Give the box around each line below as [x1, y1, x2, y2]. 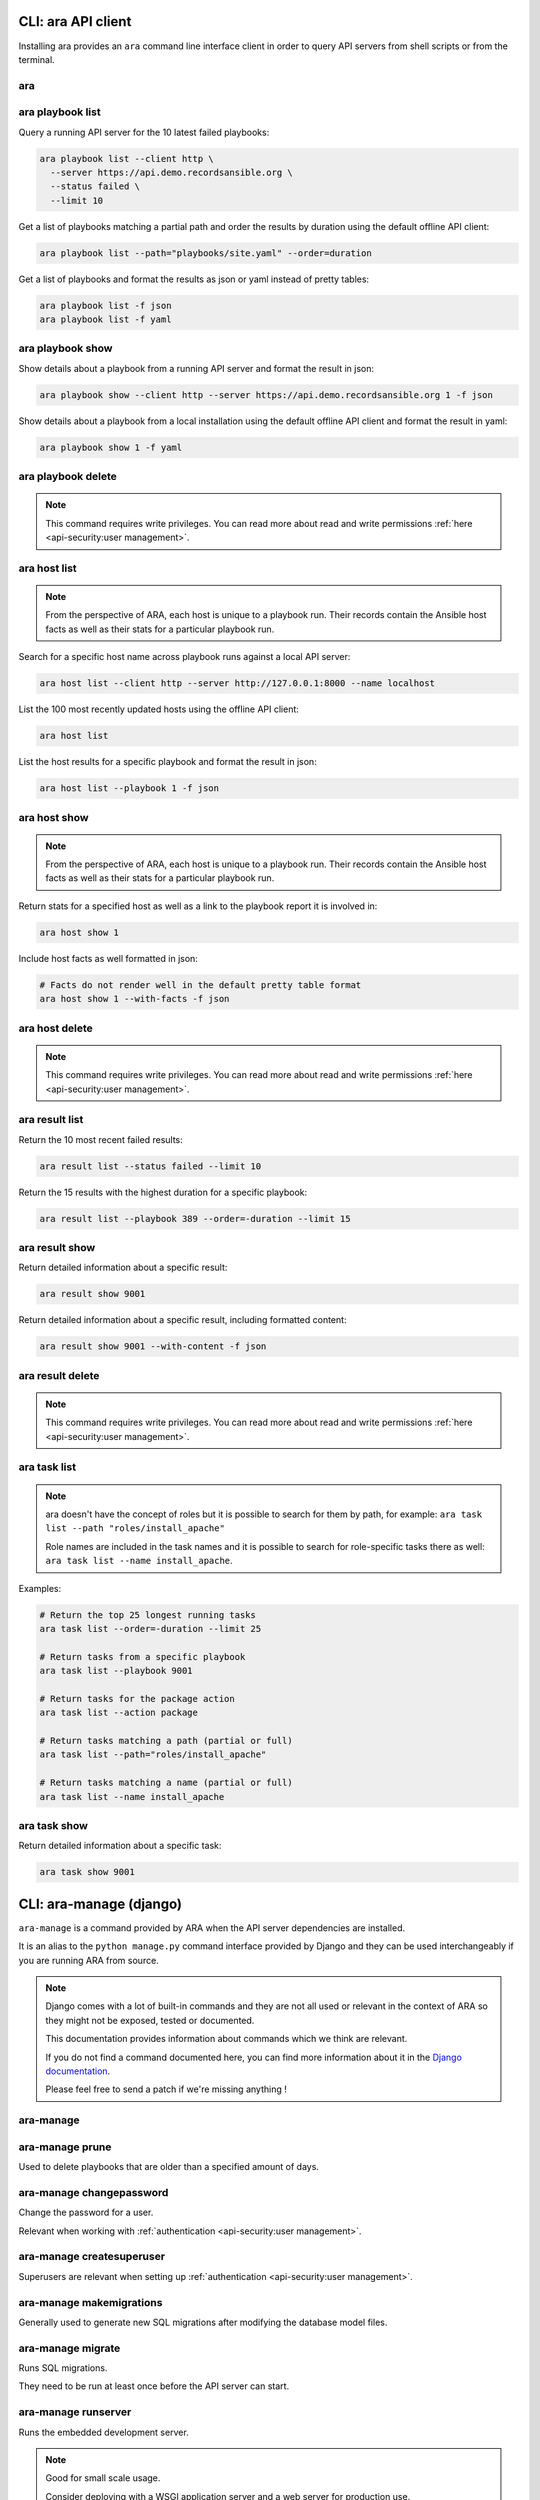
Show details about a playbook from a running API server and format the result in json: [18, 362, 375, 374]
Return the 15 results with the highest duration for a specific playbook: [18, 1186, 308, 1198]
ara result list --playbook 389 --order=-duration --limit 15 [39, 1213, 351, 1224]
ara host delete [18, 1021, 94, 1035]
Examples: [18, 1582, 62, 1594]
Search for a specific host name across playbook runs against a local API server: [18, 651, 351, 663]
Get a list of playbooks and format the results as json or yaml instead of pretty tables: [18, 273, 370, 285]
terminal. [18, 53, 55, 65]
